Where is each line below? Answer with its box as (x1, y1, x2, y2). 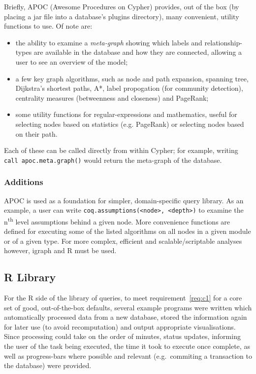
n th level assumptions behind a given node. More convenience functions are (4, 215, 230, 226)
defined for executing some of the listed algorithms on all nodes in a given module (4, 226, 251, 236)
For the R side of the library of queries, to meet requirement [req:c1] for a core (4, 293, 242, 303)
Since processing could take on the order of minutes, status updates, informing (4, 331, 241, 341)
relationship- (204, 37, 242, 47)
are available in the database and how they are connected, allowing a (33, 47, 242, 57)
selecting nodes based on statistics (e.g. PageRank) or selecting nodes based (15, 118, 244, 129)
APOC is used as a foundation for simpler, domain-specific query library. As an (4, 195, 244, 205)
